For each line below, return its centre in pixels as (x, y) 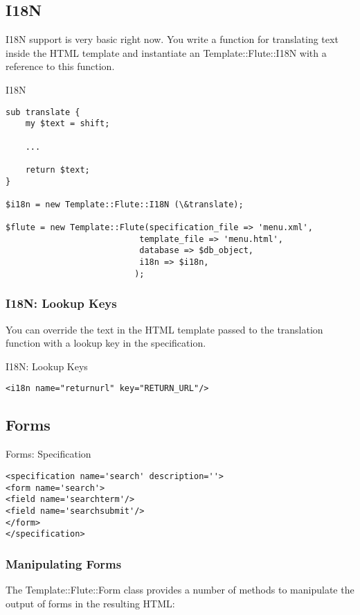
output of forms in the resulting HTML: (90, 603)
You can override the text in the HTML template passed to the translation (164, 329)
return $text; (57, 170)
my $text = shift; (67, 124)
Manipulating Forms (64, 563)
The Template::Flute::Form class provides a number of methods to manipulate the (180, 590)
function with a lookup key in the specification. (106, 343)
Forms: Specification (48, 454)
